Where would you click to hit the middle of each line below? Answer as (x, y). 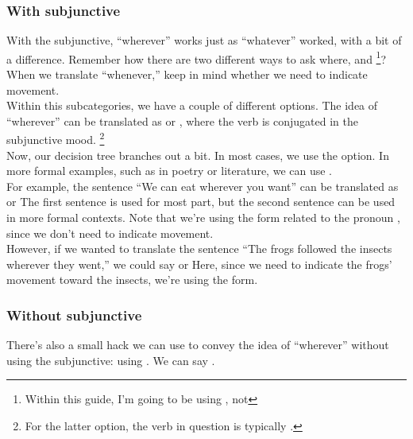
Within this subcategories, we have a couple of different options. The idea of (192, 105)
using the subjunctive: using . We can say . (111, 360)
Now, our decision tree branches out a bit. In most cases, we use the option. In (198, 155)
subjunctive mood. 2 (56, 138)
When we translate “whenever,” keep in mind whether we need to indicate (187, 74)
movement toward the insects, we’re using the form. (132, 280)
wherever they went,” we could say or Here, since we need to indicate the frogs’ (199, 264)
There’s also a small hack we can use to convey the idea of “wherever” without (198, 345)
